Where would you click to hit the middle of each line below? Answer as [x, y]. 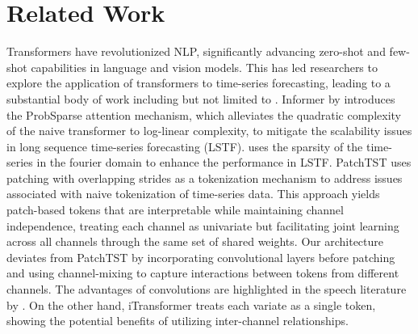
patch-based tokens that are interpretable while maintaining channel [175, 210]
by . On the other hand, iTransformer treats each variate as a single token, [191, 304]
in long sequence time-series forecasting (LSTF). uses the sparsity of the [185, 146]
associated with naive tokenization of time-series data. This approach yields [193, 194]
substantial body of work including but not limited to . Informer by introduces [201, 98]
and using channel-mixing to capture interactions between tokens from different [203, 273]
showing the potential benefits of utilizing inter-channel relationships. [178, 321]
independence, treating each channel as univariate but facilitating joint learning [203, 225]
